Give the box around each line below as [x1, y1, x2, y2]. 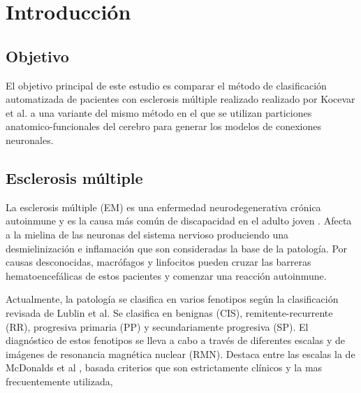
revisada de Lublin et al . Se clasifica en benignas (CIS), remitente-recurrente [6, 305, 333, 320]
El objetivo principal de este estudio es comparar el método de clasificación [6, 78, 327, 92]
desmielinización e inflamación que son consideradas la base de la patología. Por [6, 241, 348, 255]
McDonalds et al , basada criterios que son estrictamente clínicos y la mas [6, 360, 323, 375]
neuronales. [6, 132, 54, 147]
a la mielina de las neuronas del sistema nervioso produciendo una [6, 227, 288, 241]
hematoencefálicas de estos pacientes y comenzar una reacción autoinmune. [6, 268, 327, 283]
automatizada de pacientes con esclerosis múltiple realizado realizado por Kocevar [6, 92, 355, 106]
